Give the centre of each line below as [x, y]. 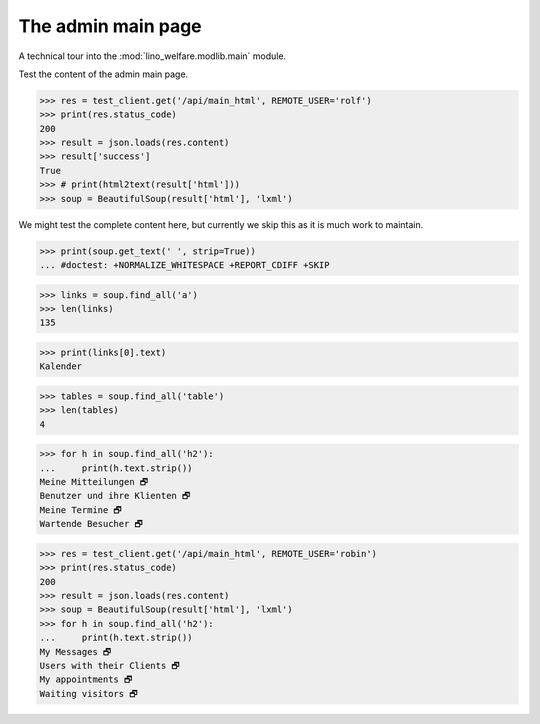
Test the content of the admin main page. [103, 74]
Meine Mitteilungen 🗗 [94, 482]
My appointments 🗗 [86, 679]
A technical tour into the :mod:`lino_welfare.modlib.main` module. [152, 56]
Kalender [61, 366]
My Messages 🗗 [75, 651]
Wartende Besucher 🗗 [91, 524]
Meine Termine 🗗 [80, 509]
